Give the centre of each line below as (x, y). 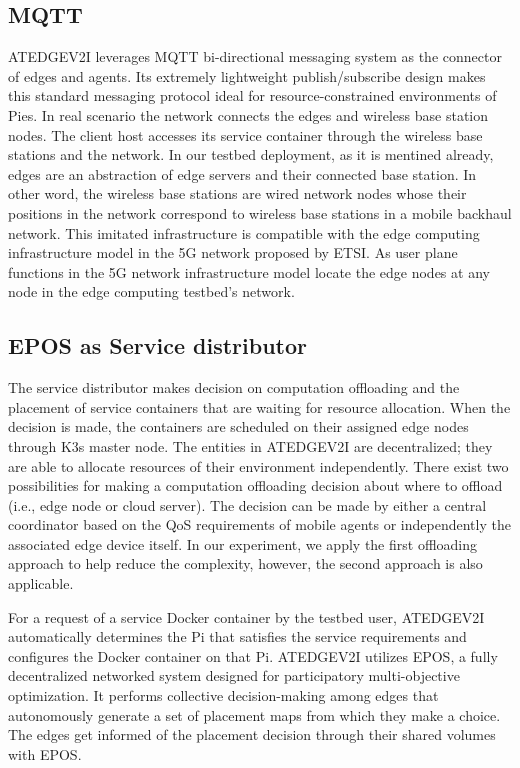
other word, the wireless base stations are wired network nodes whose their (237, 193)
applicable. (41, 583)
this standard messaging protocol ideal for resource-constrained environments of (252, 95)
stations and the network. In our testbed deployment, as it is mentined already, (251, 154)
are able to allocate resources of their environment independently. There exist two (258, 465)
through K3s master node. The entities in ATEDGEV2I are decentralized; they (250, 445)
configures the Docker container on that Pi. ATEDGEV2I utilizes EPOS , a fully (253, 655)
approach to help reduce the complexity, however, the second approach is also (245, 563)
